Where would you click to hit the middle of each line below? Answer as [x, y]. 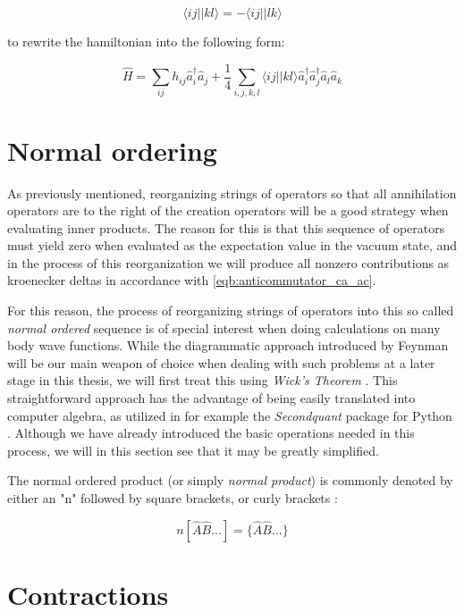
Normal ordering [112, 150]
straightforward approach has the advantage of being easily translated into [211, 398]
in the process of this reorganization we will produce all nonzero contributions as [228, 262]
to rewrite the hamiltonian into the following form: [146, 41]
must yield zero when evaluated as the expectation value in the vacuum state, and [232, 245]
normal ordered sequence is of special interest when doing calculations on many [224, 327]
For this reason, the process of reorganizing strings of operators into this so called [231, 310]
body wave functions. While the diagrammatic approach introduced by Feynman [228, 345]
